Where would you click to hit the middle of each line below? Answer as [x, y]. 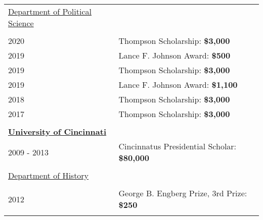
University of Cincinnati [57, 131]
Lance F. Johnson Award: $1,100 [178, 85]
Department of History [49, 175]
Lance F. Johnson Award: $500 [174, 55]
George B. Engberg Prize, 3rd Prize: [183, 193]
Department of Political [50, 11]
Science [21, 23]
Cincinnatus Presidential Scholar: [178, 146]
